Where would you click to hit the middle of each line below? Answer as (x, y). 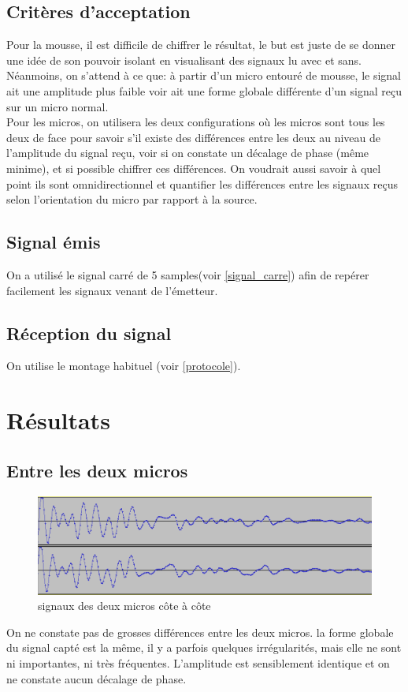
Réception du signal (89, 333)
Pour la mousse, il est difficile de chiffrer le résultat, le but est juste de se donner (201, 45)
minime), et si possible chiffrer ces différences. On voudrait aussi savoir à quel (194, 168)
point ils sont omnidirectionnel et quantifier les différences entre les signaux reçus (202, 183)
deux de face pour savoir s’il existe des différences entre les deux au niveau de (194, 137)
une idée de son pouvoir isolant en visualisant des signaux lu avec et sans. (184, 60)
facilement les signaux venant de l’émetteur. (112, 290)
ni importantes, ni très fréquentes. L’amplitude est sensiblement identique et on (198, 663)
